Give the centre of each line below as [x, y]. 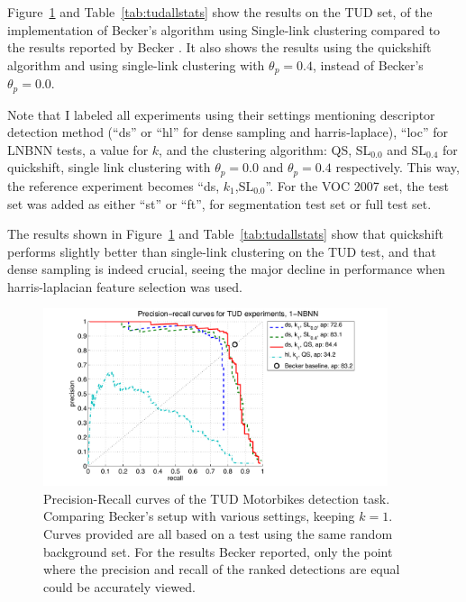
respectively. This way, [397, 167]
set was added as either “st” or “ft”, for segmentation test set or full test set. [219, 203]
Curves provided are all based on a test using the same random [218, 534]
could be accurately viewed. [119, 586]
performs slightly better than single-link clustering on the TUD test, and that [222, 251]
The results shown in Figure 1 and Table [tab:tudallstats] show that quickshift [225, 234]
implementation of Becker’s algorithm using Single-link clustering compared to [224, 29]
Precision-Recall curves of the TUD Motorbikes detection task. [217, 498]
